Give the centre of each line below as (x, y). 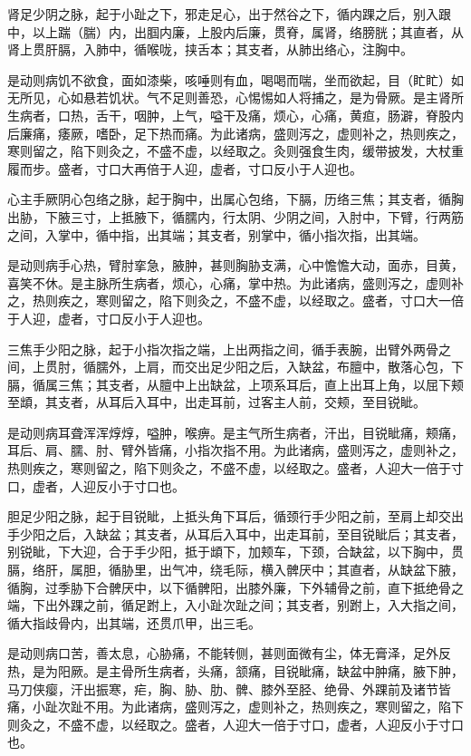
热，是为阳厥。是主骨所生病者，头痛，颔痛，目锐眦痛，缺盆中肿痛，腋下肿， (235, 671)
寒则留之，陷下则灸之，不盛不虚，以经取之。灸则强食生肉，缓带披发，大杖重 (235, 151)
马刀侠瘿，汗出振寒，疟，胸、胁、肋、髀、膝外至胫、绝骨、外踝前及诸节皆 (229, 688)
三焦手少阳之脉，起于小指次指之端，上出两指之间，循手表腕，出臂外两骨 (223, 349)
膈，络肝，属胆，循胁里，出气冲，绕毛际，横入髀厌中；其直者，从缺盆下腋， (235, 570)
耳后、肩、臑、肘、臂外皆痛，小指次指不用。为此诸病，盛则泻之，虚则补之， (235, 450)
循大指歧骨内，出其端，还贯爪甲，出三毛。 (134, 622)
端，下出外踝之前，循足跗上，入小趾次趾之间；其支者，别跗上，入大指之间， (235, 605)
